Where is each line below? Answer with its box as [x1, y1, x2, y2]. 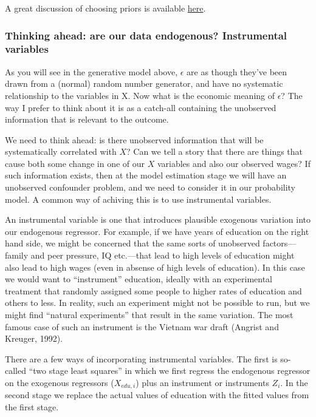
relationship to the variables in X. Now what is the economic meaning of [5, 89, 275, 101]
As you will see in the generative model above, [5, 65, 178, 78]
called [5, 364, 26, 377]
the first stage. [5, 401, 59, 413]
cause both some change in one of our [5, 157, 145, 169]
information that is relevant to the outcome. [5, 113, 169, 126]
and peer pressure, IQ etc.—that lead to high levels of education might [30, 249, 295, 262]
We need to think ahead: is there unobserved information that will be [5, 133, 264, 146]
